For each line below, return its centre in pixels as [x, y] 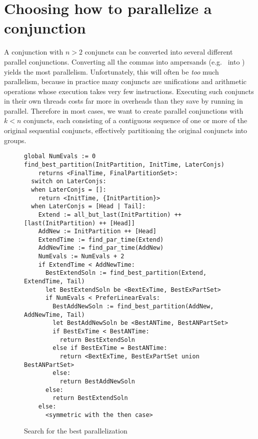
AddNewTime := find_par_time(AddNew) [101, 248]
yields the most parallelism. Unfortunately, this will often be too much [111, 71]
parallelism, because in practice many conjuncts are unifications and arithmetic [125, 81]
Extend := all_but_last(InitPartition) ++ [110, 214]
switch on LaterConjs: [69, 181]
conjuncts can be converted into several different [159, 52]
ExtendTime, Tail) [54, 282]
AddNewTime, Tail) [54, 315]
